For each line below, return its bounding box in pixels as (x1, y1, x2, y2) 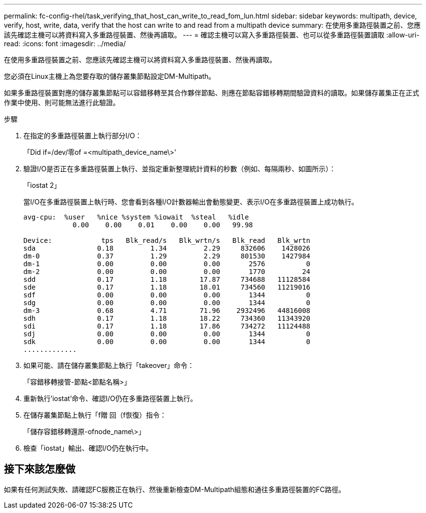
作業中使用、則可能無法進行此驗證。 (4, 98, 120, 107)
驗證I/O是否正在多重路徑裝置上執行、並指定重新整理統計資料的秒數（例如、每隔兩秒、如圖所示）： (23, 165, 336, 173)
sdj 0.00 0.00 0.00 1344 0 (23, 330, 311, 338)
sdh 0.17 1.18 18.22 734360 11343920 (23, 314, 311, 322)
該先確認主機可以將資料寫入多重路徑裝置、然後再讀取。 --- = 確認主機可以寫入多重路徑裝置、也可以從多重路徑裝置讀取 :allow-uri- (4, 31, 420, 39)
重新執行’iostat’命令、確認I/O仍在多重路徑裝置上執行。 (23, 394, 197, 403)
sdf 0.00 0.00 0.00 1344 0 (23, 291, 311, 299)
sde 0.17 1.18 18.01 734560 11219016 (23, 283, 311, 291)
